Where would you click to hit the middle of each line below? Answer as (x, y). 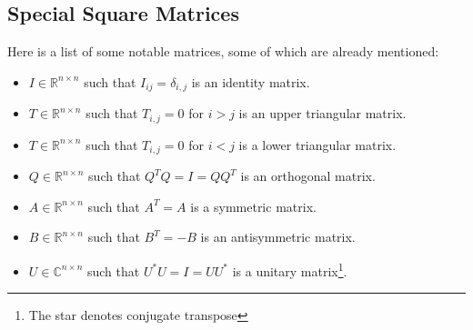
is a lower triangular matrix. (317, 144)
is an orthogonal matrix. (308, 176)
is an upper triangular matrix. (322, 113)
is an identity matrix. (251, 81)
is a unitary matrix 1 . (290, 269)
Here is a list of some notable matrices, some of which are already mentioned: (223, 51)
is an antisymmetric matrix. (278, 237)
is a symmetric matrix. (253, 206)
